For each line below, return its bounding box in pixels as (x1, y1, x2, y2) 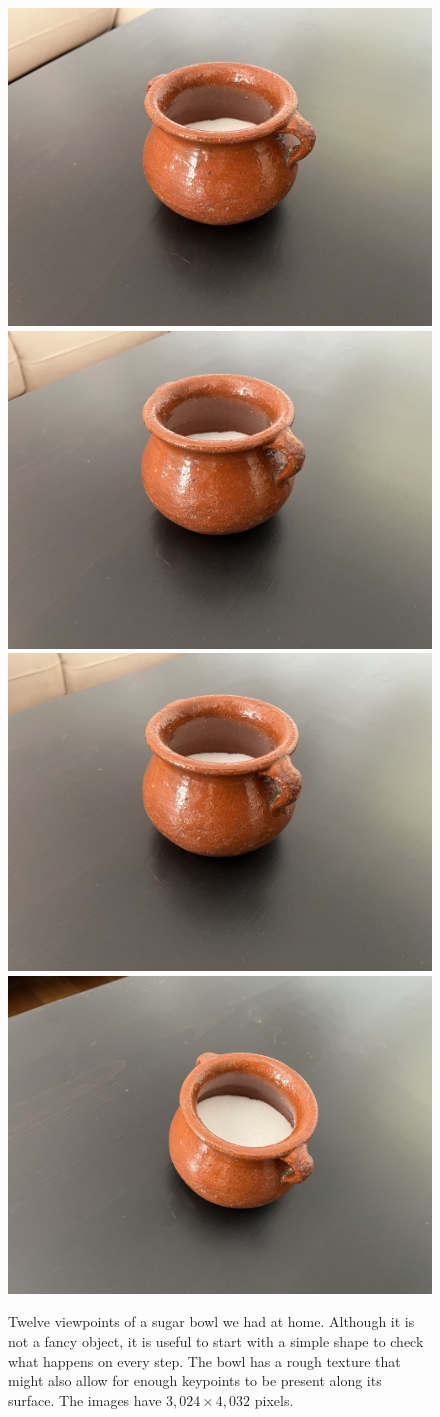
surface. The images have (8, 1389, 162, 1410)
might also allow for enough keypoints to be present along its (8, 1370, 382, 1391)
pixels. (254, 1389, 294, 1410)
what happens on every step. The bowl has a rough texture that (8, 1350, 401, 1371)
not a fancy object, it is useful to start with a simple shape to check (8, 1330, 424, 1351)
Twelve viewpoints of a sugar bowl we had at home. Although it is (8, 1311, 415, 1332)
